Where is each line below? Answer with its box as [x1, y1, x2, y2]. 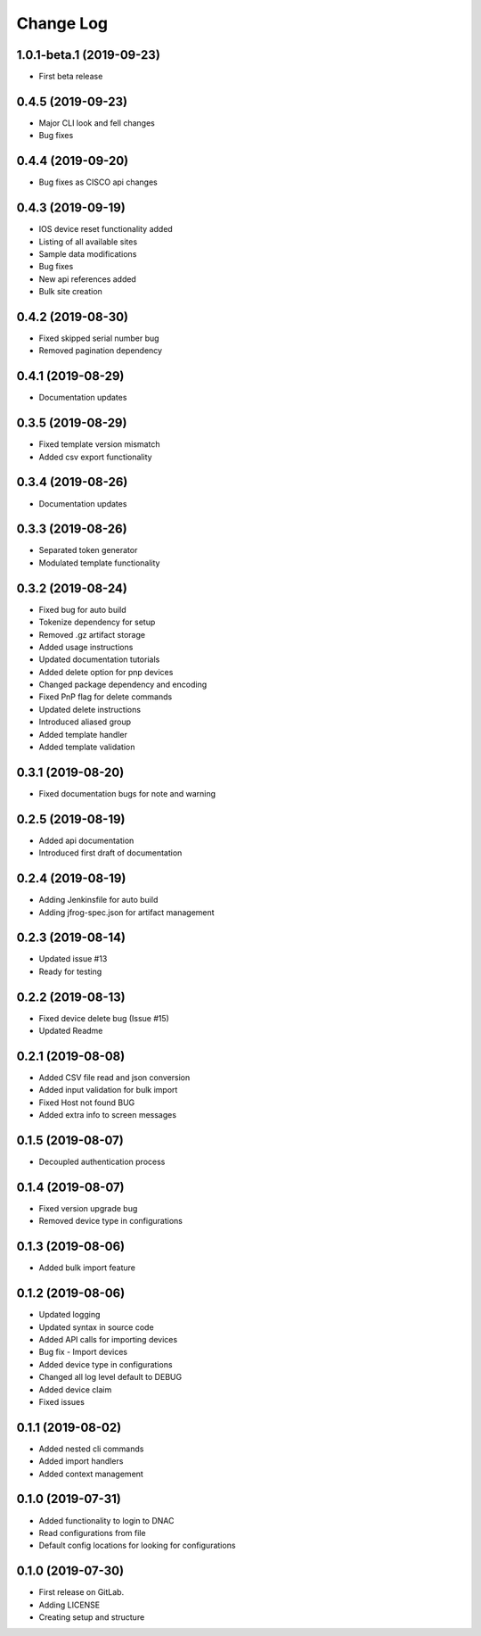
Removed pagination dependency [38, 345, 163, 356]
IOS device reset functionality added [38, 224, 173, 235]
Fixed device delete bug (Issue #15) [38, 1012, 169, 1023]
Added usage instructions [38, 641, 134, 652]
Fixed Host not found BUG [38, 1097, 135, 1108]
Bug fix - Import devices [38, 1347, 128, 1358]
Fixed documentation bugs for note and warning [38, 788, 216, 798]
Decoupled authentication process [38, 1156, 166, 1168]
